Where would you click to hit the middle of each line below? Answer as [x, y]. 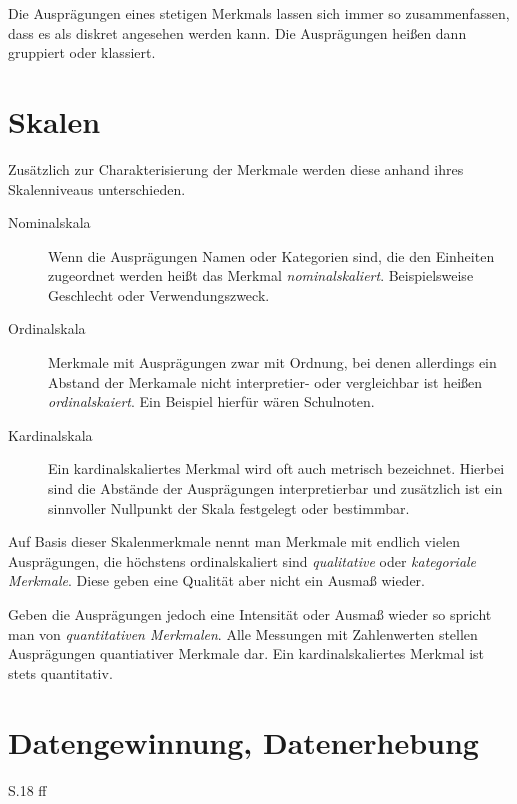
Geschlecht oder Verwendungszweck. [159, 294]
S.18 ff [27, 789]
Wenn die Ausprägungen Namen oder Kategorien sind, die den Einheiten [271, 255]
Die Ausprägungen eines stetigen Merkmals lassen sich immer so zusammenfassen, [259, 13]
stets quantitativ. [60, 672]
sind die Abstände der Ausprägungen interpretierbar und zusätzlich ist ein [275, 488]
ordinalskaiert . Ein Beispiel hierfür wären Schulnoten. [211, 401]
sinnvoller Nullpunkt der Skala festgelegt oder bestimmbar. [229, 507]
